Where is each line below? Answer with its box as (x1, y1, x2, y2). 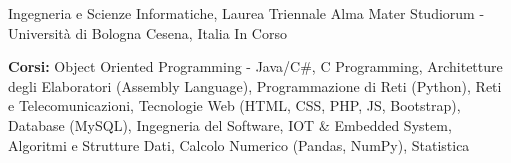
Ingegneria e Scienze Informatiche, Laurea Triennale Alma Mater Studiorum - (8, 3, 485, 23)
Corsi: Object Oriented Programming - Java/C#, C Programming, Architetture (8, 56, 503, 77)
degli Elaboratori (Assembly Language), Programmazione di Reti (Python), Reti (8, 75, 502, 96)
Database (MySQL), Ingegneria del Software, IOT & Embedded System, (8, 114, 452, 135)
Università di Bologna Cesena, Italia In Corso (8, 22, 287, 43)
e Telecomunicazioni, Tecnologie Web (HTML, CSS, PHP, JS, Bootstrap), (8, 95, 461, 116)
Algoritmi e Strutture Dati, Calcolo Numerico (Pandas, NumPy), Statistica (8, 134, 470, 155)
